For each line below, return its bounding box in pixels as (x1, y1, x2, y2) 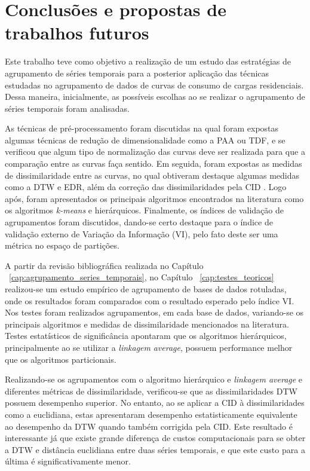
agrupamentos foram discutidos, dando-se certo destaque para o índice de (5, 216, 273, 228)
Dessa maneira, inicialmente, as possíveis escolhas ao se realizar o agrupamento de (5, 90, 305, 103)
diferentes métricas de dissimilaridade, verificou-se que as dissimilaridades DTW (5, 384, 297, 397)
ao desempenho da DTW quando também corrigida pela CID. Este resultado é (5, 420, 293, 432)
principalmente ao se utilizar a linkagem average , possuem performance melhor (5, 341, 293, 353)
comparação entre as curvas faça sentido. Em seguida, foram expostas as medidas (5, 157, 302, 170)
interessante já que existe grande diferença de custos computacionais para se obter (5, 432, 306, 444)
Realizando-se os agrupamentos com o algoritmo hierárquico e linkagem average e (5, 373, 303, 386)
